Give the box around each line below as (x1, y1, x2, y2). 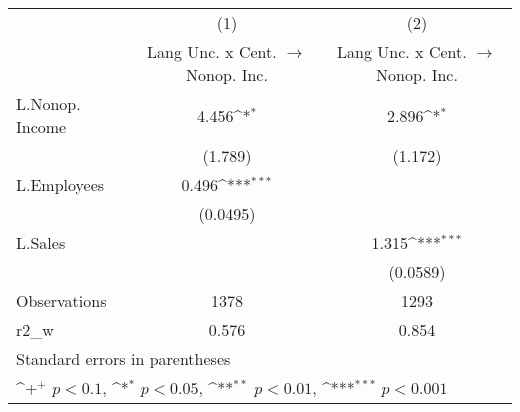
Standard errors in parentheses (16, 347, 231, 370)
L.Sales (16, 231, 66, 254)
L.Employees (16, 173, 105, 196)
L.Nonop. (16, 92, 81, 115)
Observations (16, 289, 107, 312)
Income (16, 115, 67, 138)
